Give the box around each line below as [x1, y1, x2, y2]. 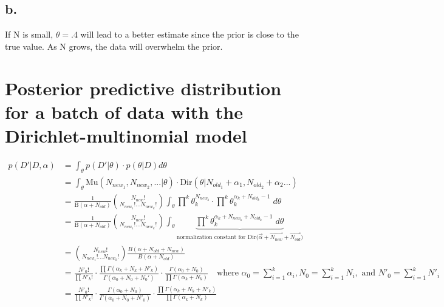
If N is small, [5, 28, 53, 41]
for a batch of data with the [5, 99, 243, 124]
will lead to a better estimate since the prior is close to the [80, 28, 299, 41]
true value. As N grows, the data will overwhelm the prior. [5, 39, 223, 52]
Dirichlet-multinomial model [5, 123, 247, 147]
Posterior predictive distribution [5, 75, 282, 100]
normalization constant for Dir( [176, 234, 259, 241]
